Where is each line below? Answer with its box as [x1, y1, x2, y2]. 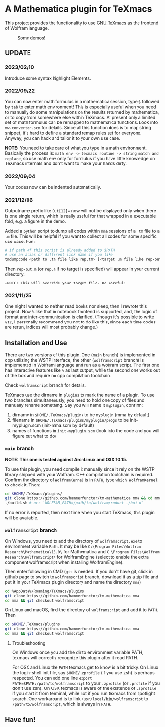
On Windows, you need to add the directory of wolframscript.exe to [5, 538, 143, 544]
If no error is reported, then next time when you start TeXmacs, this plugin [5, 510, 155, 516]
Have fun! [5, 715, 36, 724]
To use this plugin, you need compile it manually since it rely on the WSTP [5, 466, 155, 472]
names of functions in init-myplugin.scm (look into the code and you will [12, 428, 160, 434]
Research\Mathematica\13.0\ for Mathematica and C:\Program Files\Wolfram [5, 549, 160, 555]
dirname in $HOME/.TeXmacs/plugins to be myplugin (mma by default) [12, 412, 150, 418]
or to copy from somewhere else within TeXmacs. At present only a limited [5, 114, 156, 120]
